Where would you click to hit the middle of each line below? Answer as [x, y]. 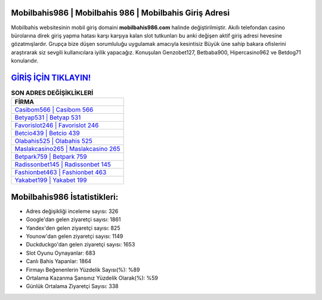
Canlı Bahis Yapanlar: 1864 [59, 261]
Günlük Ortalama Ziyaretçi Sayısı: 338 [72, 286]
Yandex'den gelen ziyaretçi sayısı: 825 [73, 228]
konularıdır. [25, 61]
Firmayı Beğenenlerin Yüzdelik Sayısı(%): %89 [83, 270]
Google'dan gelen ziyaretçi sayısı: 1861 [73, 219]
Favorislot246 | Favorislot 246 [57, 125]
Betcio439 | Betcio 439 [47, 133]
